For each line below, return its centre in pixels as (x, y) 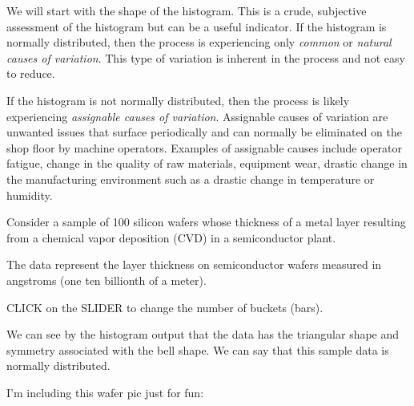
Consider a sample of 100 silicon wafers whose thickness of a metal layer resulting (206, 222)
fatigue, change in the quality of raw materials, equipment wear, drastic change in (207, 163)
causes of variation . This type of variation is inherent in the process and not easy (206, 57)
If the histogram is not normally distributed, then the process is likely (178, 100)
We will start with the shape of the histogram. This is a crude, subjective (187, 10)
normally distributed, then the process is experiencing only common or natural (199, 42)
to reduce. (31, 73)
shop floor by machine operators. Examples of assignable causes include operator (205, 147)
